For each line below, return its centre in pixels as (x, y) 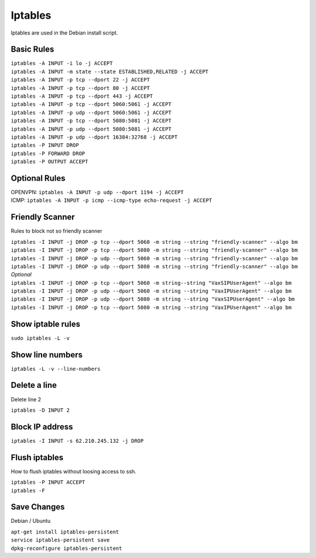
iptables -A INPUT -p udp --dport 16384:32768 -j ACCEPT (94, 137)
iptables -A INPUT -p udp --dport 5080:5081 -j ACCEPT (91, 129)
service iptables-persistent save (60, 540)
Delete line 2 (26, 399)
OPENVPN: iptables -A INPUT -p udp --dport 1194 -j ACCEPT (97, 192)
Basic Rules (32, 49)
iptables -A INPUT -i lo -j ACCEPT (62, 63)
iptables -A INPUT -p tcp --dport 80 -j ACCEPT (80, 88)
